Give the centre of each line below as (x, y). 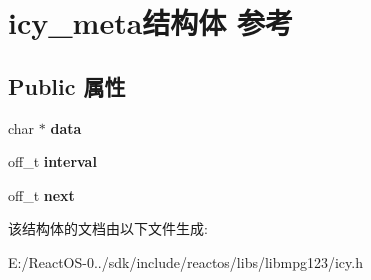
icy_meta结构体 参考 (151, 22)
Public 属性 (67, 85)
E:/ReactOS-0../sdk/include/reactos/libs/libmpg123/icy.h (185, 261)
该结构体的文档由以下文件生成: (108, 228)
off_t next (41, 194)
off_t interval (52, 161)
